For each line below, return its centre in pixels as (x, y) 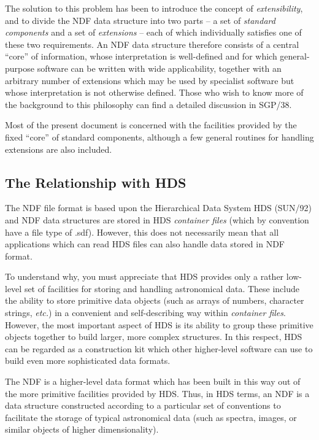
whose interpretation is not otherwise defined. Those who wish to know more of (154, 92)
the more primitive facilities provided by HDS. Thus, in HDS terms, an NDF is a (157, 393)
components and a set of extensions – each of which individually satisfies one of (153, 32)
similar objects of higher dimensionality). (82, 429)
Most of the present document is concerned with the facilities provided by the (151, 125)
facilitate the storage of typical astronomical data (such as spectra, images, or (151, 417)
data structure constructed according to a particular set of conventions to (143, 405)
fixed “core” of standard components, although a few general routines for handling (159, 137)
